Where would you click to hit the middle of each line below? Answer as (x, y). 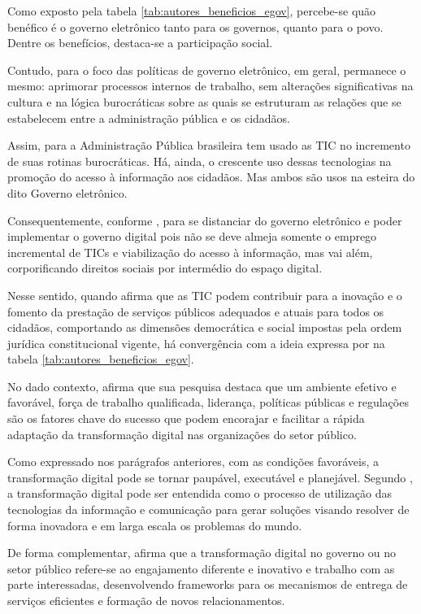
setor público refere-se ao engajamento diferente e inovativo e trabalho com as (201, 568)
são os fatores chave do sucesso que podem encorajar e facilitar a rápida (186, 418)
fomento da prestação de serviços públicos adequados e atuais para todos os (196, 311)
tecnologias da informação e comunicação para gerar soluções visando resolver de (208, 509)
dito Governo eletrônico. (67, 192)
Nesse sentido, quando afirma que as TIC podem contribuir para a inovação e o (205, 295)
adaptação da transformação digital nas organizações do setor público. (182, 434)
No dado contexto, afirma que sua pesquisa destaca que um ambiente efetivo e (202, 386)
